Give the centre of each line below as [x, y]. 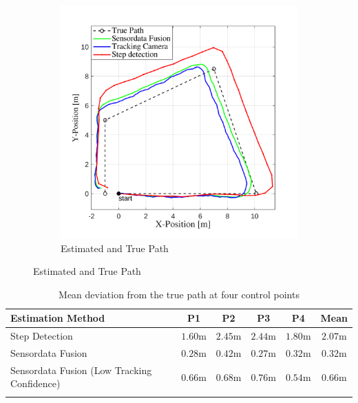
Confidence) [35, 383]
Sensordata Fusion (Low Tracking [81, 370]
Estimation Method [58, 318]
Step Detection [42, 336]
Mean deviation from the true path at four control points [179, 294]
